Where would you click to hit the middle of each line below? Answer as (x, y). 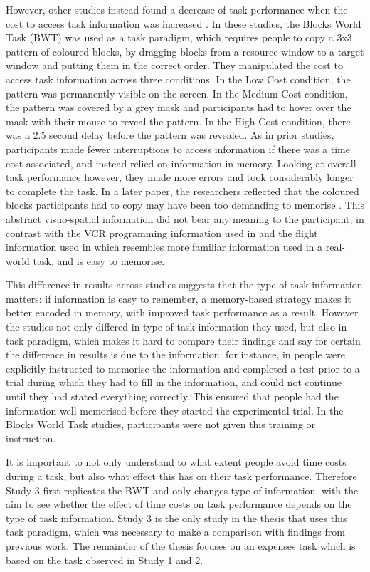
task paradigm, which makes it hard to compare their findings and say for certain (183, 340)
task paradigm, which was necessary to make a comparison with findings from (175, 532)
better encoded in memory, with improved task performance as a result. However (182, 312)
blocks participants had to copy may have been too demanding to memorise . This (185, 205)
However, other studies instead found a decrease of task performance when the (177, 9)
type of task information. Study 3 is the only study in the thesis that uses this (176, 518)
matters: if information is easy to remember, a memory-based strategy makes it (179, 298)
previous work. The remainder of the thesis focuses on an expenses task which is (181, 545)
